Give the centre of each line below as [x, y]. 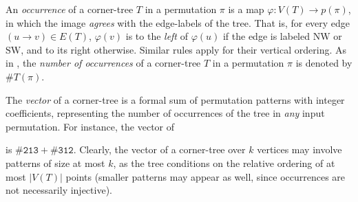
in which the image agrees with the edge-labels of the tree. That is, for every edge [178, 22]
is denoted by [324, 63]
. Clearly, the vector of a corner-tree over [159, 149]
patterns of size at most [55, 162]
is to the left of [157, 36]
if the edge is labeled [266, 36]
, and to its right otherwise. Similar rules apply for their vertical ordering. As [183, 49]
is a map [246, 9]
